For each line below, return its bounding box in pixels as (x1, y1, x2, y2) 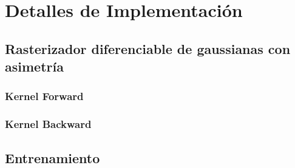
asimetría (5, 57, 64, 76)
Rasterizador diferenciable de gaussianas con (5, 39, 291, 58)
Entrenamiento (5, 148, 100, 167)
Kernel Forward (5, 89, 84, 104)
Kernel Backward (5, 116, 92, 132)
